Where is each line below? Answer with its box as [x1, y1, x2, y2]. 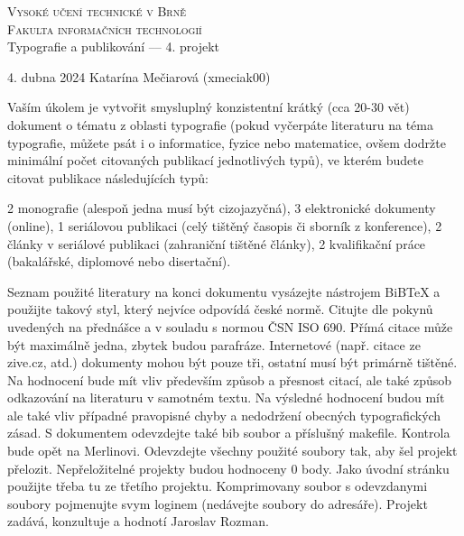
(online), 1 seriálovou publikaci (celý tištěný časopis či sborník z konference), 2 [7, 216, 442, 235]
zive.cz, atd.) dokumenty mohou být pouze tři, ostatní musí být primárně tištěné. [7, 353, 458, 372]
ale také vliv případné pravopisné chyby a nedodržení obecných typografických [7, 405, 441, 424]
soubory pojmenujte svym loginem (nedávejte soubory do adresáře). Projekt [7, 494, 428, 513]
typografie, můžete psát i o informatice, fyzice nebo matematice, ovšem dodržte [7, 133, 446, 152]
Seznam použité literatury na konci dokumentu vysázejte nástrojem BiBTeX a [7, 282, 441, 300]
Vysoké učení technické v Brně [7, 2, 186, 20]
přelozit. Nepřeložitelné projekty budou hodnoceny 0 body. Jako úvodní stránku [7, 458, 450, 477]
